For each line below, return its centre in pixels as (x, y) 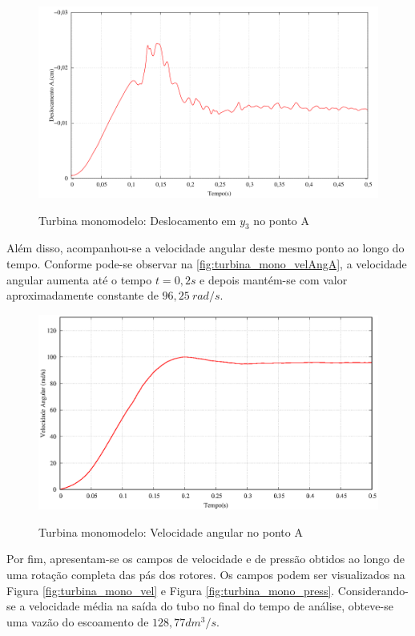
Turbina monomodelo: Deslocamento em (137, 220)
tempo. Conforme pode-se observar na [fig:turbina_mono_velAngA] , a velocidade (207, 263)
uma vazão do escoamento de (78, 621)
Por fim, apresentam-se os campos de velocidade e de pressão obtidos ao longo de (205, 559)
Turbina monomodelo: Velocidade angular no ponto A (171, 531)
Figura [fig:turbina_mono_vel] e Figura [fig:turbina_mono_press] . (171, 590)
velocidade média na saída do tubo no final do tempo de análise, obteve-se (211, 606)
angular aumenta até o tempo (79, 279)
